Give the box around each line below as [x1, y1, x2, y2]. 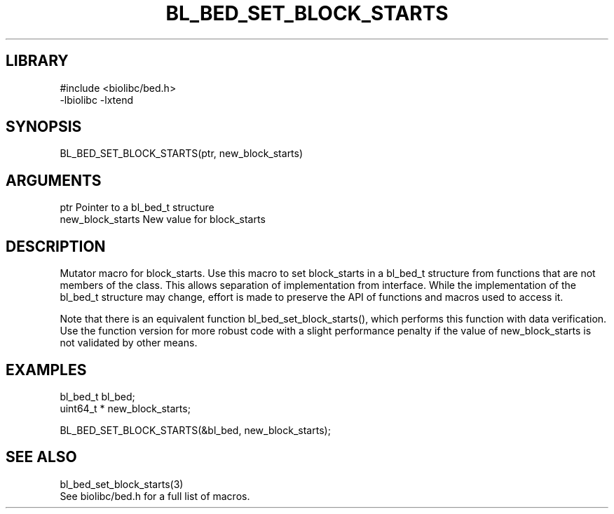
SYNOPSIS [6, 118, 82, 136]
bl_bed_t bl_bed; [60, 390, 135, 403]
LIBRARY [6, 52, 69, 70]
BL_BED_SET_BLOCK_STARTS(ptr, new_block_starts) [60, 147, 303, 160]
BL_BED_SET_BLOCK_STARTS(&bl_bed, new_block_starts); [60, 424, 331, 436]
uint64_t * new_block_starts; [60, 402, 191, 414]
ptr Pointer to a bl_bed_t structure [60, 201, 214, 214]
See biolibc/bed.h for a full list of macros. [60, 489, 250, 502]
